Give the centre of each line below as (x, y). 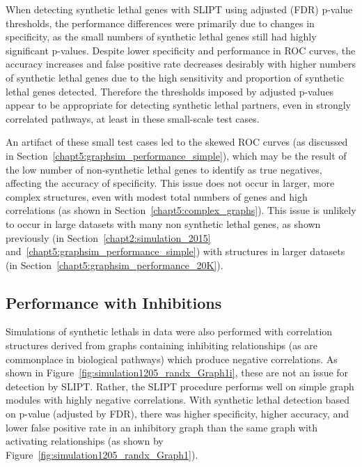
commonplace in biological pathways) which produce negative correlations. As (172, 359)
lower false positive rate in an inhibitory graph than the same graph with (162, 427)
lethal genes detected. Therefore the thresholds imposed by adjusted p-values (170, 91)
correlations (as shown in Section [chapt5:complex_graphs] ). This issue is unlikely (181, 210)
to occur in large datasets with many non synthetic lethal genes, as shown (163, 223)
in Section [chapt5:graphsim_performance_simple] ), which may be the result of (176, 155)
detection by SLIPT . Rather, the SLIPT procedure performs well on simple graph (180, 386)
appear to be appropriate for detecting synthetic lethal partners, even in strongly (179, 105)
